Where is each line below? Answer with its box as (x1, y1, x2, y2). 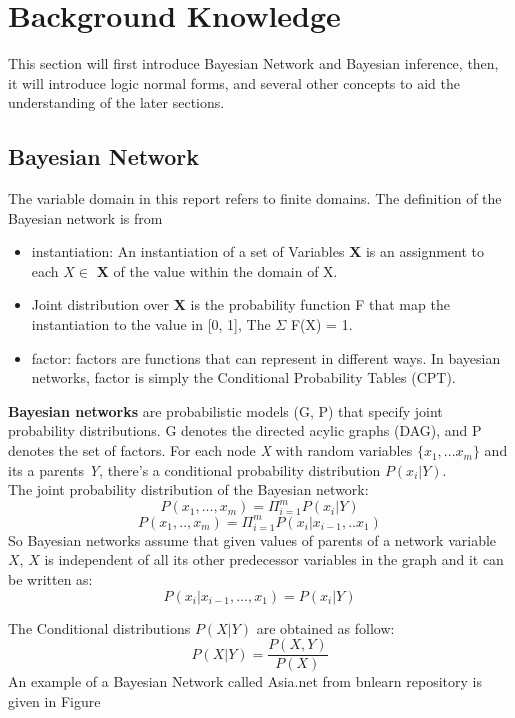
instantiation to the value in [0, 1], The (31, 314, 271, 335)
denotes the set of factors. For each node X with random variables (8, 440, 413, 461)
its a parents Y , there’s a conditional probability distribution (8, 459, 381, 480)
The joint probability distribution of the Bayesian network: (8, 479, 369, 500)
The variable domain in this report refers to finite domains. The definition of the (8, 188, 502, 209)
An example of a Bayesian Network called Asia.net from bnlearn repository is (8, 671, 482, 692)
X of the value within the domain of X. (96, 260, 338, 281)
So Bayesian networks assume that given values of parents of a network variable (8, 529, 497, 550)
